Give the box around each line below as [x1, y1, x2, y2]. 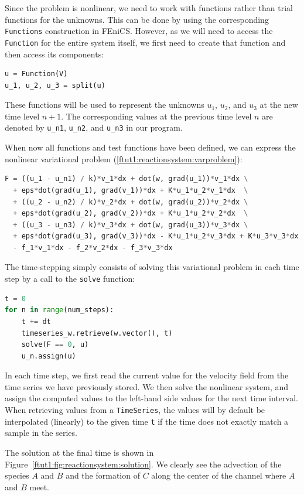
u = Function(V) [5, 70, 68, 78]
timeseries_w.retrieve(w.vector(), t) [21, 329, 173, 337]
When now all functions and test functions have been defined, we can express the [5, 141, 296, 153]
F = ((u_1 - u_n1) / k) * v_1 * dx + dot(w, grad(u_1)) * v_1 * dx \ [5, 175, 248, 183]
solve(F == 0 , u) [21, 340, 89, 349]
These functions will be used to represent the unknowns [5, 98, 204, 111]
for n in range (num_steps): [5, 306, 114, 315]
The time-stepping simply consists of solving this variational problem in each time [5, 261, 299, 273]
